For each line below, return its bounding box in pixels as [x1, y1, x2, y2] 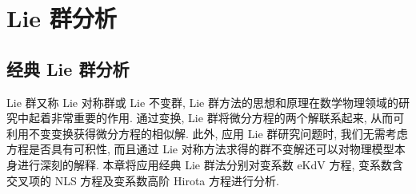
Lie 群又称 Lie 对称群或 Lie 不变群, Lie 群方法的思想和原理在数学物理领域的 [6, 93, 398, 110]
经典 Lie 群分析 [6, 56, 130, 81]
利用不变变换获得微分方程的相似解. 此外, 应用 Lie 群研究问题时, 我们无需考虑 [6, 125, 408, 141]
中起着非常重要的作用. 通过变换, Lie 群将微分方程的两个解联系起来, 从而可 [17, 109, 405, 126]
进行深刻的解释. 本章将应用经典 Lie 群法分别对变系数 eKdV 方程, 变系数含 [17, 156, 404, 172]
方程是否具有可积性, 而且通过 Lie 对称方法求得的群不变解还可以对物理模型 [6, 141, 394, 157]
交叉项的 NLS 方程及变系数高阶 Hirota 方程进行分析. [6, 172, 279, 188]
